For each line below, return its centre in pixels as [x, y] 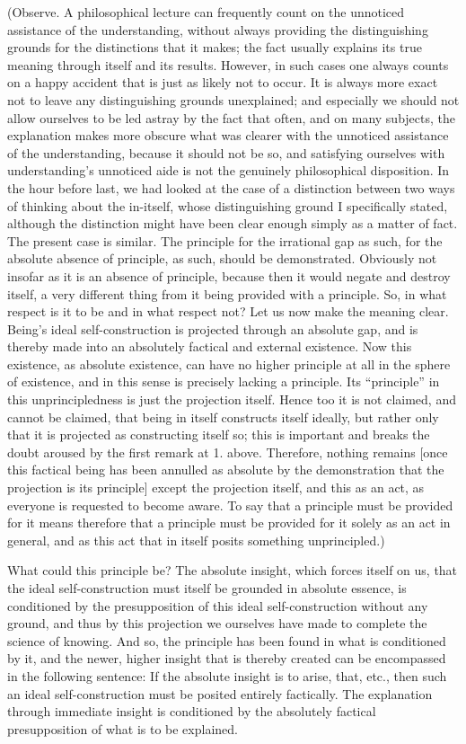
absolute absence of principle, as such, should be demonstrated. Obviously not [222, 258]
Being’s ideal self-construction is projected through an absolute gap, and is [213, 328]
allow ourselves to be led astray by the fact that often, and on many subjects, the [231, 117]
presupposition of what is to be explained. [123, 728]
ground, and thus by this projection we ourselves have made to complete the [217, 623]
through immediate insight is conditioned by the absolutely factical [192, 711]
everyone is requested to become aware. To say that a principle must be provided [230, 505]
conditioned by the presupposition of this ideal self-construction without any [218, 605]
